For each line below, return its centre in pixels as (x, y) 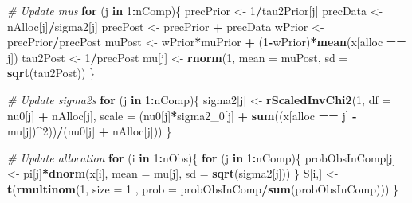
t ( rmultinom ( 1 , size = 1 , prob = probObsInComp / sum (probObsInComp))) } (203, 188)
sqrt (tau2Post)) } (51, 73)
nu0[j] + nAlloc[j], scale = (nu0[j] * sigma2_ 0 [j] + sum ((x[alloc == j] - (182, 115)
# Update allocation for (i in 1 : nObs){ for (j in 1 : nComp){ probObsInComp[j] (202, 157)
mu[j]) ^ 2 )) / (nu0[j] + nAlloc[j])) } (90, 131)
